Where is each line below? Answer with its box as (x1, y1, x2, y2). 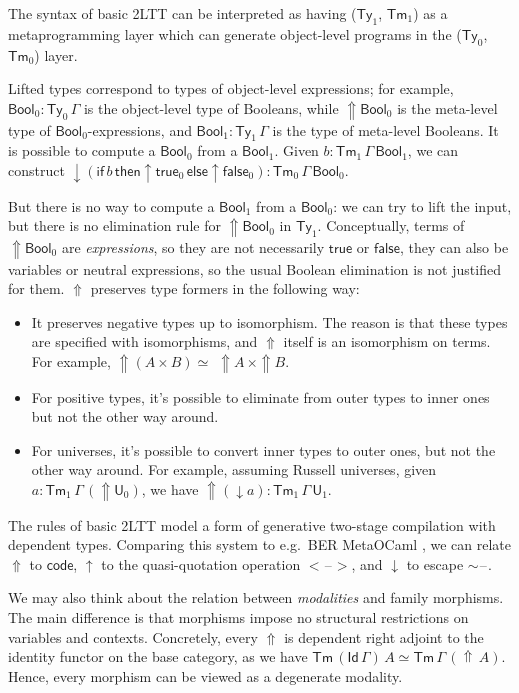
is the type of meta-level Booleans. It (272, 119, 499, 140)
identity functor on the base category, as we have (8, 646, 308, 667)
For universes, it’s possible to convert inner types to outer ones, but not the (31, 439, 496, 460)
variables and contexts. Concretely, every (8, 626, 258, 647)
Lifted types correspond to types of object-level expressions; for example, (8, 78, 454, 99)
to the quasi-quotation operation (101, 553, 301, 574)
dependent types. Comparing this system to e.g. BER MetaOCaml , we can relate (8, 534, 511, 555)
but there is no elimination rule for (8, 215, 221, 236)
